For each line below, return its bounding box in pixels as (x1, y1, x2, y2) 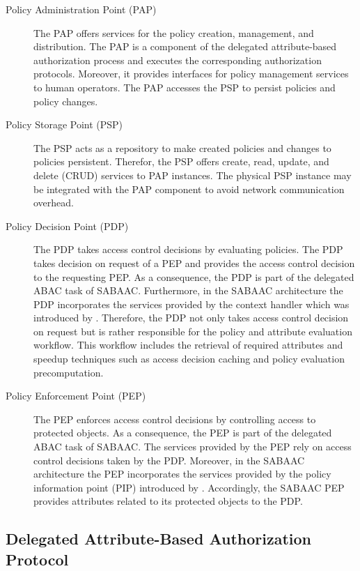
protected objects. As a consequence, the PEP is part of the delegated (33, 425, 332, 440)
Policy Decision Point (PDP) (6, 218, 129, 233)
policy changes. (33, 93, 98, 108)
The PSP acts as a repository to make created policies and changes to (33, 140, 331, 155)
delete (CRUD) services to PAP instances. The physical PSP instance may (33, 167, 352, 182)
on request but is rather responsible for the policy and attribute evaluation (33, 323, 352, 338)
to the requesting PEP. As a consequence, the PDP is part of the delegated (33, 269, 354, 284)
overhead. (33, 195, 74, 210)
